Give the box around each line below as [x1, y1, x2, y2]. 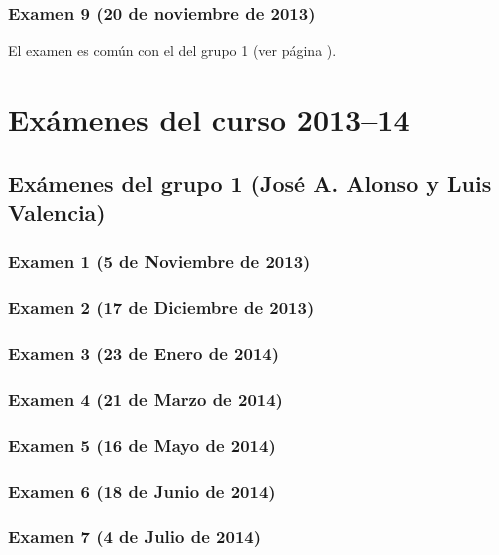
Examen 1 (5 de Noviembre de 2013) [8, 249, 311, 274]
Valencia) [8, 196, 106, 227]
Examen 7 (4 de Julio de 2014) [8, 524, 262, 549]
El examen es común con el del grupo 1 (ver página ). [8, 40, 337, 61]
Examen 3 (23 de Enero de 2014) [8, 340, 280, 365]
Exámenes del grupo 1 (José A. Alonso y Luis [8, 167, 492, 198]
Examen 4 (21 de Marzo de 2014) [8, 386, 283, 411]
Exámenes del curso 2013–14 [8, 99, 410, 139]
